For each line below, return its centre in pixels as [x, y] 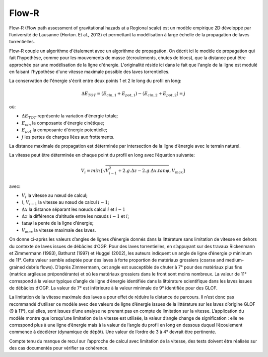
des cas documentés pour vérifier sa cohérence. [59, 348]
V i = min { [92, 171]
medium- [234, 260]
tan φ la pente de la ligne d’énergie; [58, 223]
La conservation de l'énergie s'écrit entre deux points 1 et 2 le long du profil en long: [95, 81]
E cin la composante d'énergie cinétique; [63, 123]
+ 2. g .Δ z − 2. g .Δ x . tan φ [144, 171]
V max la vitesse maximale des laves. [59, 230]
